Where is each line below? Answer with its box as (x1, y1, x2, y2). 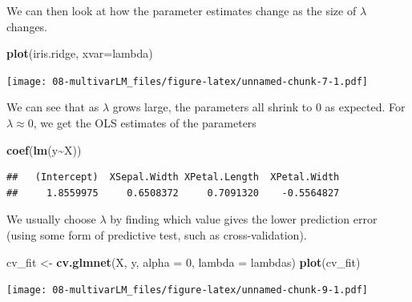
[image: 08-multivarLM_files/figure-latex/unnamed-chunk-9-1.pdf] (6, 284, 369, 296)
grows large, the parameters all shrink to (112, 99, 313, 115)
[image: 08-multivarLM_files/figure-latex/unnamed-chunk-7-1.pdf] (6, 75, 369, 87)
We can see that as (6, 99, 99, 115)
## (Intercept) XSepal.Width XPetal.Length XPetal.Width (6, 171, 340, 183)
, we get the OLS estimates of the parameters (33, 115, 256, 131)
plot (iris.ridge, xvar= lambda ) (6, 45, 153, 62)
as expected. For (325, 99, 406, 115)
